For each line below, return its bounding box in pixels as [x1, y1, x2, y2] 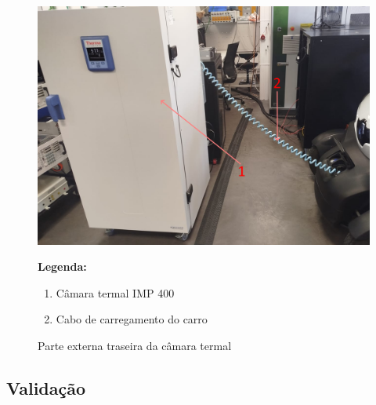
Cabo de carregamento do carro [56, 311, 208, 327]
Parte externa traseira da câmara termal [38, 337, 232, 353]
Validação [6, 375, 86, 400]
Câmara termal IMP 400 [56, 284, 175, 301]
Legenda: [38, 258, 87, 275]
